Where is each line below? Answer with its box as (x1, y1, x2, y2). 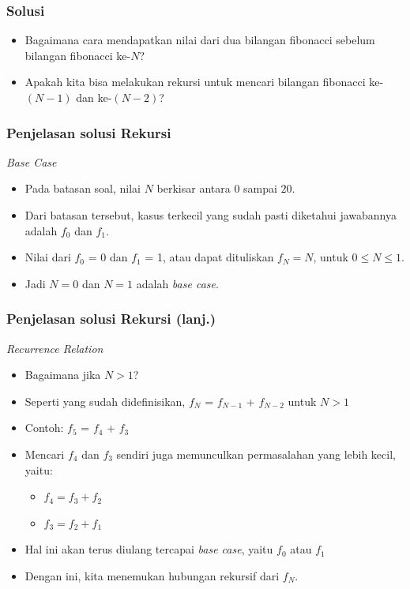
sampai (243, 180, 277, 197)
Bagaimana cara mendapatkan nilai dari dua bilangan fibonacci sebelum (24, 32, 375, 48)
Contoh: (24, 419, 64, 436)
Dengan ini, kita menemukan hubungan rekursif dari (24, 567, 280, 583)
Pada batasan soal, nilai (24, 180, 141, 197)
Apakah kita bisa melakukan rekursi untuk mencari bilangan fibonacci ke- (24, 73, 384, 90)
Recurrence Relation (6, 340, 103, 356)
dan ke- (76, 89, 112, 105)
